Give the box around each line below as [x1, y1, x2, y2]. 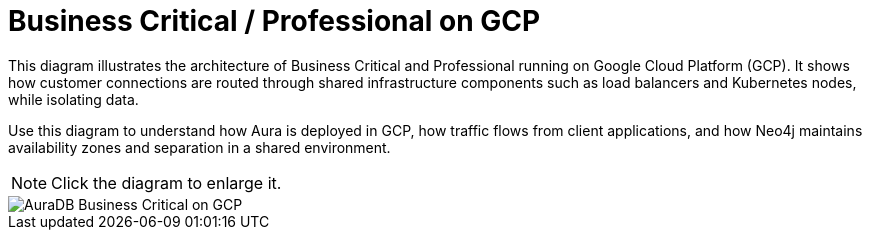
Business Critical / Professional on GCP [8, 4, 541, 38]
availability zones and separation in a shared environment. [8, 138, 391, 156]
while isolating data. [8, 90, 139, 108]
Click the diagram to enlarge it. [51, 172, 282, 193]
